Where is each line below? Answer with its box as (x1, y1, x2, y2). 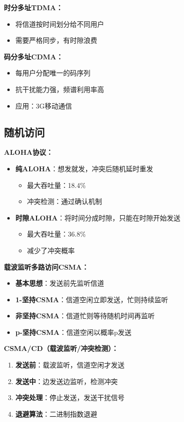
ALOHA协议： (4, 147, 53, 157)
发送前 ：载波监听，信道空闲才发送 (15, 360, 125, 370)
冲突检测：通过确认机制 (27, 196, 102, 206)
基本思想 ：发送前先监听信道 (15, 278, 104, 288)
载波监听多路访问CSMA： (4, 261, 89, 272)
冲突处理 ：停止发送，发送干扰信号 (15, 392, 125, 403)
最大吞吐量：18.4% (27, 180, 86, 190)
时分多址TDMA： (4, 2, 63, 12)
